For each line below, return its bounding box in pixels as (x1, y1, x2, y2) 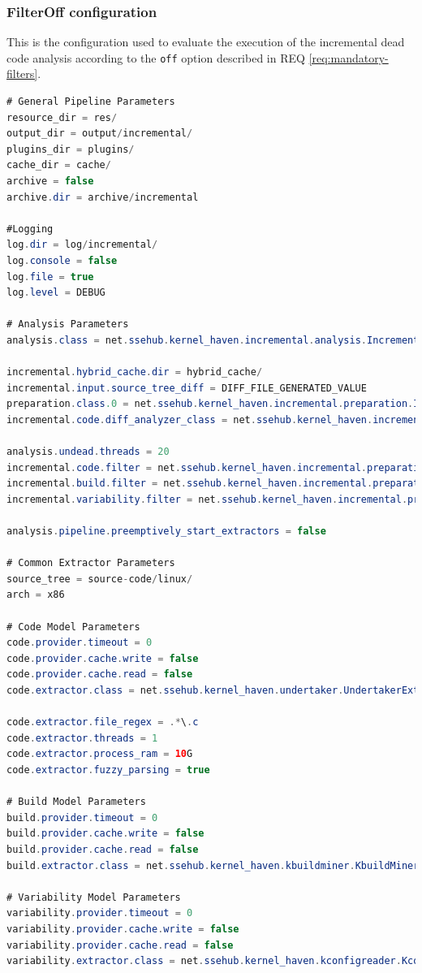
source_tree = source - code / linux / (6, 573, 193, 585)
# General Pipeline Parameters (6, 96, 175, 108)
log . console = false (6, 255, 118, 266)
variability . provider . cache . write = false (6, 923, 239, 935)
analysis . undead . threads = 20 (6, 446, 170, 458)
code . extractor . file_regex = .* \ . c (6, 716, 199, 729)
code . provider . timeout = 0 (6, 637, 153, 649)
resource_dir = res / (6, 111, 118, 123)
